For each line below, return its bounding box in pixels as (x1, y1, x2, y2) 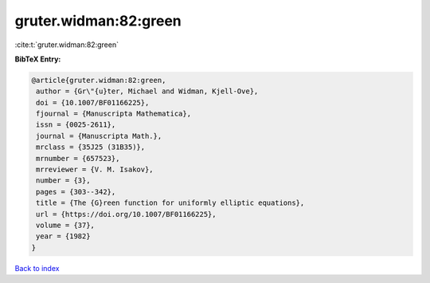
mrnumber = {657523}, (36, 154, 120, 163)
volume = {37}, (36, 221, 96, 230)
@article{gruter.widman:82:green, (31, 76, 166, 85)
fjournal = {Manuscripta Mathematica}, (36, 109, 191, 119)
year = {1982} (36, 232, 91, 241)
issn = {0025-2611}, (36, 120, 116, 129)
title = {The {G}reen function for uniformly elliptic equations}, (36, 198, 305, 207)
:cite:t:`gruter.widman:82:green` (14, 40, 119, 49)
